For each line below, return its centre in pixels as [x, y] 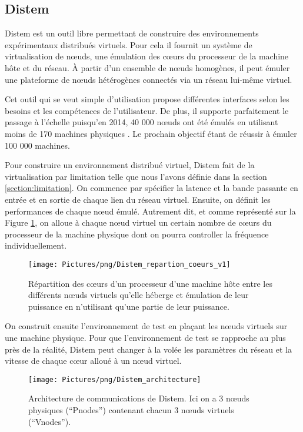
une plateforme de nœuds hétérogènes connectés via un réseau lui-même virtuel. [149, 79]
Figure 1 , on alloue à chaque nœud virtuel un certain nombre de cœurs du [138, 222]
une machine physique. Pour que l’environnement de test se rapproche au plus [145, 337]
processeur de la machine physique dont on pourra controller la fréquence [137, 234]
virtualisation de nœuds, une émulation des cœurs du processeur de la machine [147, 56]
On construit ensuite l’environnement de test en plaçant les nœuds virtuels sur [146, 326]
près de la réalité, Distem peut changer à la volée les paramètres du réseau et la [149, 349]
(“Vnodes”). [50, 421]
